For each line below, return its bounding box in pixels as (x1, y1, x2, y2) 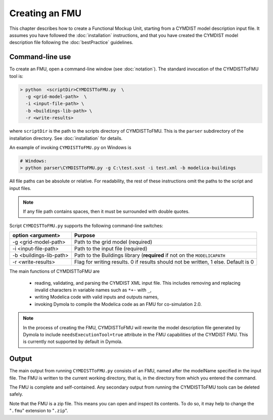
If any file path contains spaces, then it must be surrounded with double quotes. (23, 208, 190, 215)
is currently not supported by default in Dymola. (23, 338, 123, 345)
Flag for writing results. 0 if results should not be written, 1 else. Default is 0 (74, 258, 254, 265)
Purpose (74, 232, 96, 239)
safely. (9, 391, 23, 397)
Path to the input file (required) (74, 245, 148, 252)
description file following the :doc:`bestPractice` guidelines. (9, 40, 133, 46)
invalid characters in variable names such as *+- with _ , (34, 287, 152, 293)
